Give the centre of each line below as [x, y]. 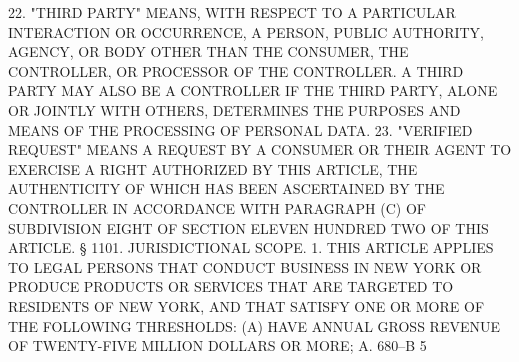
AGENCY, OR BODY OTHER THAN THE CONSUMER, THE [208, 51]
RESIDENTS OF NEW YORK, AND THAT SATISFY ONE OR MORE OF [246, 305]
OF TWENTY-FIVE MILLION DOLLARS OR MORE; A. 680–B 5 [217, 345]
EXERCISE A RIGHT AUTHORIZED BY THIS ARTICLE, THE [213, 168]
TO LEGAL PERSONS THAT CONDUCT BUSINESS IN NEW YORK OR [245, 266]
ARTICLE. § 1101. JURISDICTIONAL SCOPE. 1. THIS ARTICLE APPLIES [251, 247]
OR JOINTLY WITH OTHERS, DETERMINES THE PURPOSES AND [234, 109]
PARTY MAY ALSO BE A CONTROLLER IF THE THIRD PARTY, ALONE [253, 90]
